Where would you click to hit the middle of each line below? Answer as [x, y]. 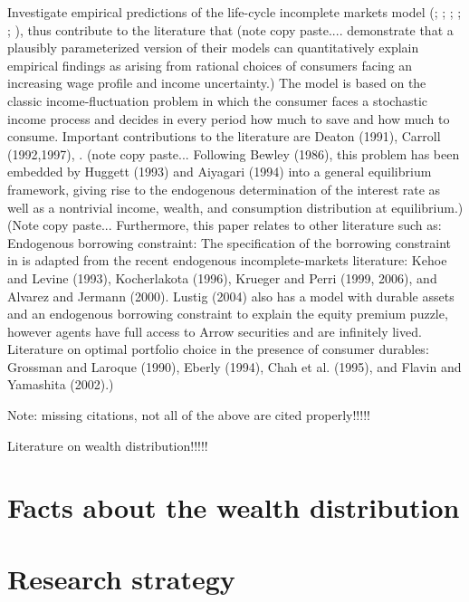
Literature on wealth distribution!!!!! [108, 445]
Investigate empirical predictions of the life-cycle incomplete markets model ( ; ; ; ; [234, 12]
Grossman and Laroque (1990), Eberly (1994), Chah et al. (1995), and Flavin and [234, 366]
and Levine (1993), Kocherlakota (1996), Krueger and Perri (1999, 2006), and [222, 277]
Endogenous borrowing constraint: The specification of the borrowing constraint [230, 242]
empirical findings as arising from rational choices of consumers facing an [210, 65]
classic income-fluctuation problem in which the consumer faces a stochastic [218, 100]
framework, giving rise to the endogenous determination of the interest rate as [224, 189]
